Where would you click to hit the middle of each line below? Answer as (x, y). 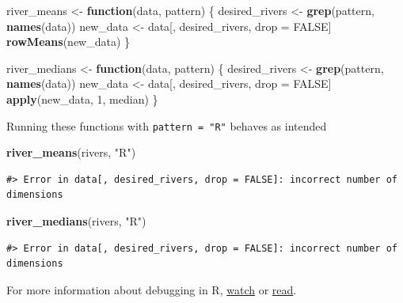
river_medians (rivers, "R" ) (76, 221)
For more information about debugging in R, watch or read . (152, 289)
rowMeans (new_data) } (68, 42)
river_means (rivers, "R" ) (71, 152)
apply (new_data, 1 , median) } (82, 98)
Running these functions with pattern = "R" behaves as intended (167, 125)
